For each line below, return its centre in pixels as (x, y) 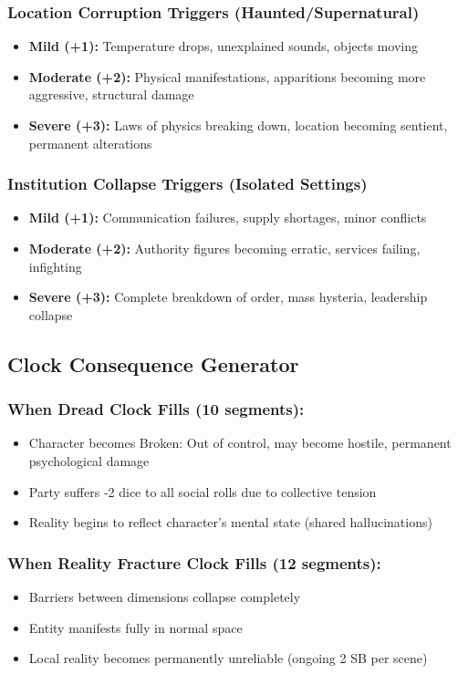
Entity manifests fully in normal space (135, 627)
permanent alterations (90, 143)
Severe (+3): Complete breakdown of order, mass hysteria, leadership (228, 297)
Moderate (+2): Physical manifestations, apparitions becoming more (227, 76)
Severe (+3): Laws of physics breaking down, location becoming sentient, (238, 125)
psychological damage (89, 460)
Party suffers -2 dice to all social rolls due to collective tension (203, 491)
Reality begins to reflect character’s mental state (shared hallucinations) (230, 522)
